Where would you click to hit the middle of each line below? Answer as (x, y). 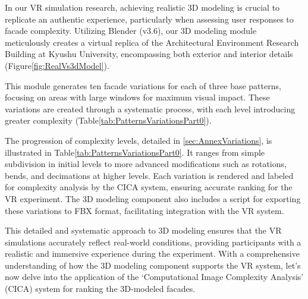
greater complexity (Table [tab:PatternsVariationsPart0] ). (108, 120)
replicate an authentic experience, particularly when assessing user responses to (149, 19)
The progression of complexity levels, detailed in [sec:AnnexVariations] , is (139, 140)
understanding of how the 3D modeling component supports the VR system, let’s (153, 265)
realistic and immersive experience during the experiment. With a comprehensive (152, 254)
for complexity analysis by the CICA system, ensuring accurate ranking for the (149, 187)
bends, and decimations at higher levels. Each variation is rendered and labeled (149, 175)
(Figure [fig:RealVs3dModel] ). (57, 65)
